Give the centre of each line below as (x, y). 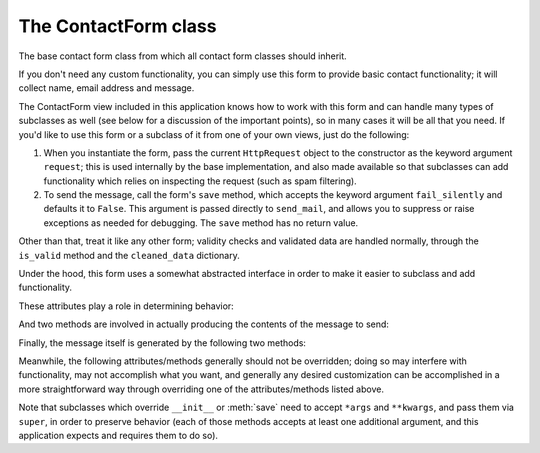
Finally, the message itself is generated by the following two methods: (162, 342)
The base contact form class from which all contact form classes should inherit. (182, 56)
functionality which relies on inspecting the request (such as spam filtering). (200, 181)
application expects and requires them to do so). (118, 435)
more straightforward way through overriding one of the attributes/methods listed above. (201, 389)
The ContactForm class (117, 26)
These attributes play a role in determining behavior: (126, 306)
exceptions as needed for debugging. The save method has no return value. (201, 222)
